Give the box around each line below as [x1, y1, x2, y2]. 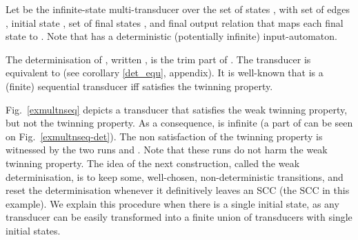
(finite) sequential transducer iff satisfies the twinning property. [6, 78, 273, 93]
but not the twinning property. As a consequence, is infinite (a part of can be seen [6, 116, 353, 130]
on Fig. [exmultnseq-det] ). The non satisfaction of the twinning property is [6, 129, 323, 143]
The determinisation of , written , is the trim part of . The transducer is [6, 52, 311, 66]
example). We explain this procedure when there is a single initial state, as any [6, 196, 339, 210]
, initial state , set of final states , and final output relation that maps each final [6, 15, 344, 30]
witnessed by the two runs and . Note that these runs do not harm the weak [6, 142, 328, 157]
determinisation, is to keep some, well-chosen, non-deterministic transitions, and [6, 169, 344, 184]
